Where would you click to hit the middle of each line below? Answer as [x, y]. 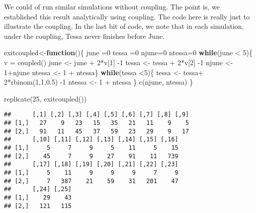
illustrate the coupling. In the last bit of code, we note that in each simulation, [124, 26]
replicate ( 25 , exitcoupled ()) [45, 98]
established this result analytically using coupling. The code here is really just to [127, 16]
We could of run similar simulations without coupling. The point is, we [112, 6]
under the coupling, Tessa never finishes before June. [85, 36]
